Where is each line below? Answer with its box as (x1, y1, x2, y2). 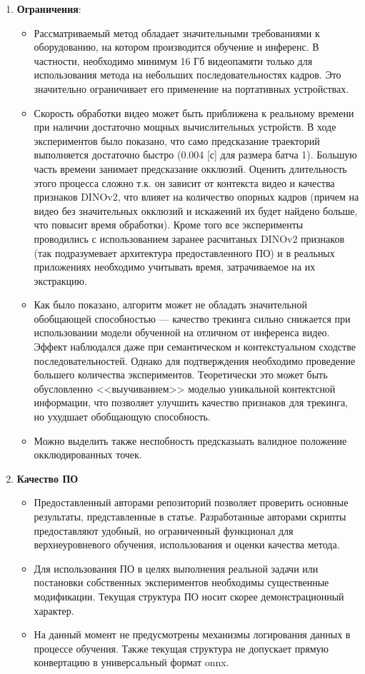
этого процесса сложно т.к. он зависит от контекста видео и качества (34, 175, 335, 190)
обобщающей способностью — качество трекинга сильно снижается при (34, 311, 351, 326)
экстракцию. (34, 273, 87, 288)
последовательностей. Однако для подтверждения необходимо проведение (34, 353, 356, 368)
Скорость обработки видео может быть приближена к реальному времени (34, 105, 354, 120)
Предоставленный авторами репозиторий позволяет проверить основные (34, 495, 349, 510)
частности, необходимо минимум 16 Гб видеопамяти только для (34, 53, 313, 68)
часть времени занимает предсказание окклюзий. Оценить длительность (34, 161, 347, 176)
